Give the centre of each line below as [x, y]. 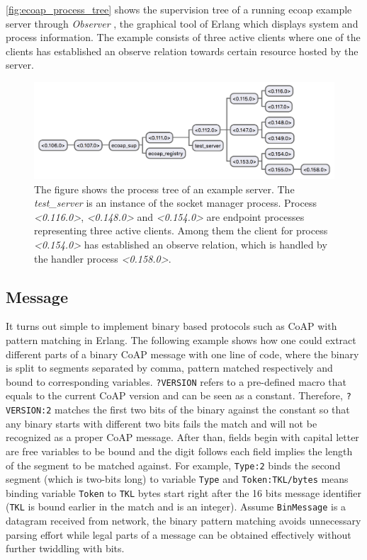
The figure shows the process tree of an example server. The [164, 189]
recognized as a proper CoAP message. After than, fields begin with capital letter [182, 437]
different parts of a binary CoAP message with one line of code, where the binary [182, 354]
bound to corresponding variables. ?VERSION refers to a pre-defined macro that [176, 381]
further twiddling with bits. [65, 548]
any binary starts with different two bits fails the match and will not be [162, 423]
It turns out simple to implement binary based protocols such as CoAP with [171, 326]
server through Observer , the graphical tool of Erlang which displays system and [182, 23]
